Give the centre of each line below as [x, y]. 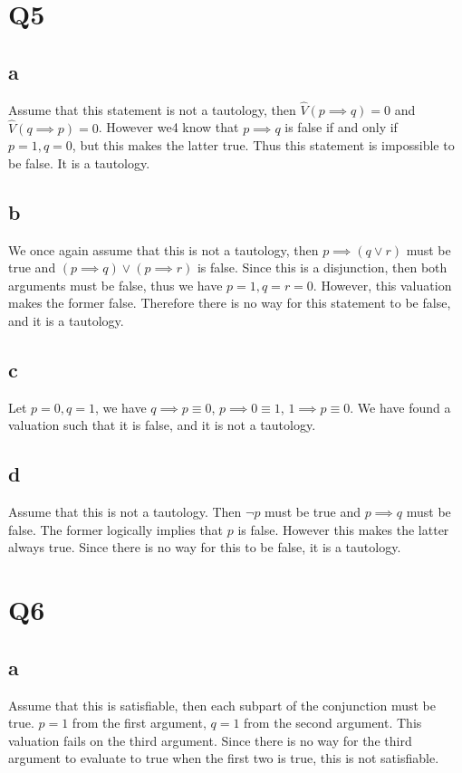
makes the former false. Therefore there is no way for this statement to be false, [230, 303]
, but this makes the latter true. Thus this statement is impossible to [263, 145]
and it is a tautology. [66, 320]
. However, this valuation [382, 285]
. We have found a [400, 407]
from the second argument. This [333, 723]
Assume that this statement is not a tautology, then [152, 109]
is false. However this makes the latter [343, 529]
